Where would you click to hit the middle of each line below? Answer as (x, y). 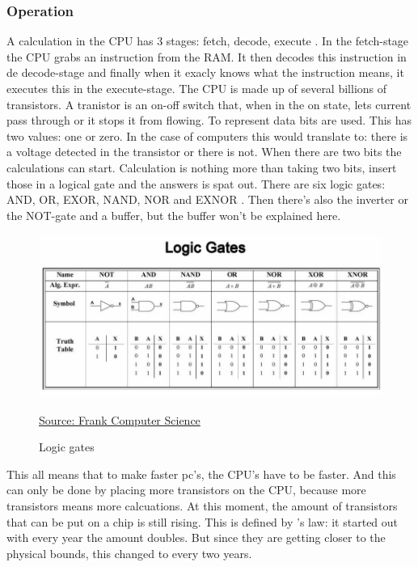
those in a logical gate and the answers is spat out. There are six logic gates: (196, 183)
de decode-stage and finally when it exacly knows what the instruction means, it (205, 72)
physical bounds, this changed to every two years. (129, 553)
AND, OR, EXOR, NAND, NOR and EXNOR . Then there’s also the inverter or (207, 199)
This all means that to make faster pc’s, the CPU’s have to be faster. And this (201, 474)
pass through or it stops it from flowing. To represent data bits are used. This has (209, 120)
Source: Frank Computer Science (120, 419)
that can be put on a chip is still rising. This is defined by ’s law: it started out (203, 521)
